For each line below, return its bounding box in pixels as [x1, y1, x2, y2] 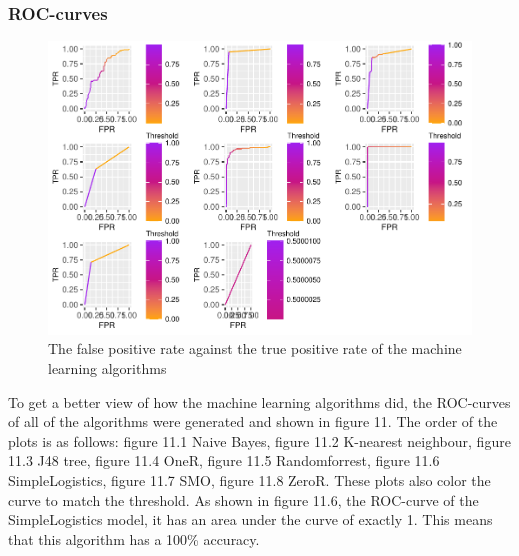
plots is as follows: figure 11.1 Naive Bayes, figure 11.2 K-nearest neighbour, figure [8, 430, 511, 451]
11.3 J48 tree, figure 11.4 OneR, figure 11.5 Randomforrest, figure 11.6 [8, 450, 440, 471]
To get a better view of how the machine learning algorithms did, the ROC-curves [8, 391, 511, 412]
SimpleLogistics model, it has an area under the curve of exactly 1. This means [8, 509, 493, 530]
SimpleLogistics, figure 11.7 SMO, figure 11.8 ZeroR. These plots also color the [8, 469, 491, 490]
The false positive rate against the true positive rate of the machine [48, 338, 462, 359]
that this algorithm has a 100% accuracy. [8, 528, 260, 549]
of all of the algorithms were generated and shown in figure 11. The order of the [8, 411, 498, 432]
